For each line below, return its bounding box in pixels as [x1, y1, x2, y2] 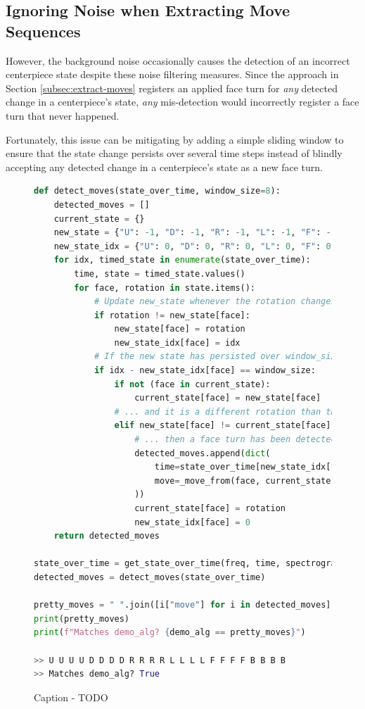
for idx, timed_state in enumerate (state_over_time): [53, 255, 311, 265]
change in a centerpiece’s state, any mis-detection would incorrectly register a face [6, 94, 359, 109]
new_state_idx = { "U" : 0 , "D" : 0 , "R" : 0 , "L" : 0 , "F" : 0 [53, 241, 331, 251]
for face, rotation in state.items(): [74, 282, 256, 293]
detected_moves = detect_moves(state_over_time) [34, 572, 266, 582]
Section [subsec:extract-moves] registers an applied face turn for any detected [6, 80, 338, 95]
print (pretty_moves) [34, 613, 130, 624]
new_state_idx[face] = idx [114, 337, 241, 348]
